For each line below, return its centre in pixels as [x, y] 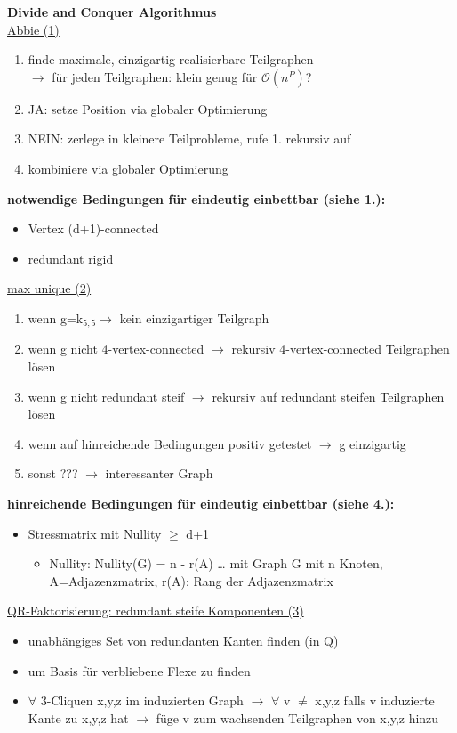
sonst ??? [53, 473]
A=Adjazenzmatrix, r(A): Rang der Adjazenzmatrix [191, 580]
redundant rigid [71, 258]
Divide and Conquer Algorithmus [112, 12]
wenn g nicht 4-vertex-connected [116, 349]
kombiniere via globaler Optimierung [128, 168]
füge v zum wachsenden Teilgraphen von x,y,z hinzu [297, 717]
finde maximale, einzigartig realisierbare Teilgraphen [171, 59]
